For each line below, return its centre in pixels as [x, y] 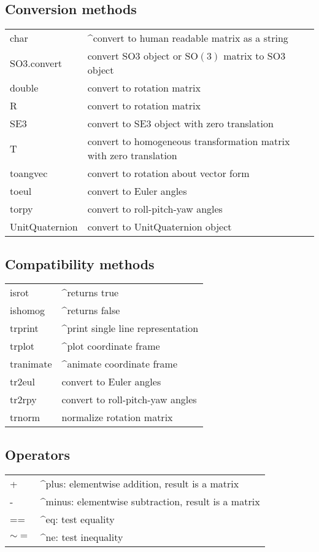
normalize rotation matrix [117, 417]
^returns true [90, 293]
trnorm [25, 417]
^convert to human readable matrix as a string [188, 38]
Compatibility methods [80, 263]
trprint [24, 328]
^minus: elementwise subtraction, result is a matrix [150, 501]
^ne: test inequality [82, 537]
